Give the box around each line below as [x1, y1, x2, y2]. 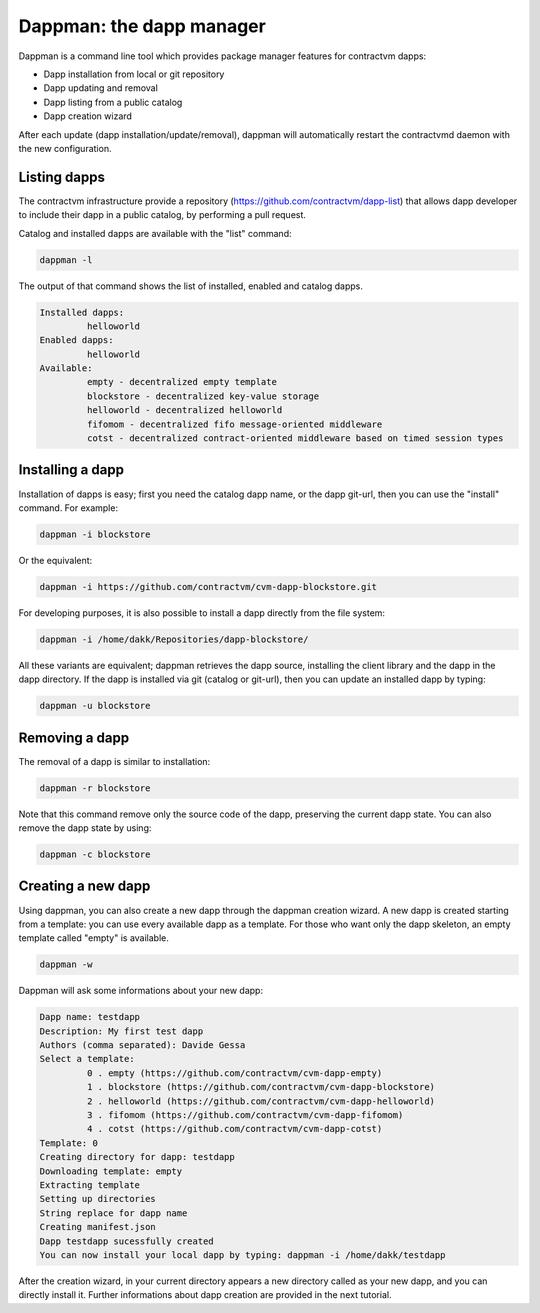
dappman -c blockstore [39, 849, 151, 860]
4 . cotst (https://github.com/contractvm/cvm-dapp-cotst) [86, 1123, 383, 1135]
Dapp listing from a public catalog [43, 96, 183, 108]
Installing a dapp [18, 461, 125, 479]
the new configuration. [18, 142, 112, 154]
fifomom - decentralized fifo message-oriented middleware [86, 418, 383, 430]
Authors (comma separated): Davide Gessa [39, 1040, 246, 1051]
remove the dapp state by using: [18, 822, 152, 834]
